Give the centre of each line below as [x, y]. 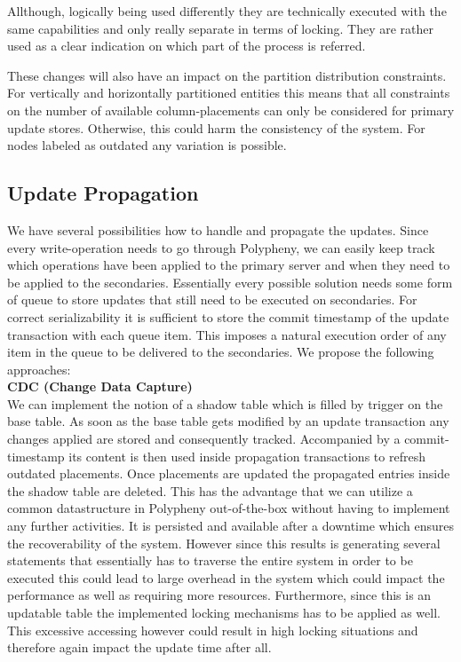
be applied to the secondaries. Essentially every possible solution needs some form [230, 282]
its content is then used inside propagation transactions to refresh [247, 456]
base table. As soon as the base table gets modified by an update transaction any [228, 421]
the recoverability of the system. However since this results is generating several [224, 543]
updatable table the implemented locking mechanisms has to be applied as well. [224, 613]
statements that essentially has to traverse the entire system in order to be [210, 560]
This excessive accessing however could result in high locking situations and [213, 630]
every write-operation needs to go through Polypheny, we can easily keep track [221, 247]
